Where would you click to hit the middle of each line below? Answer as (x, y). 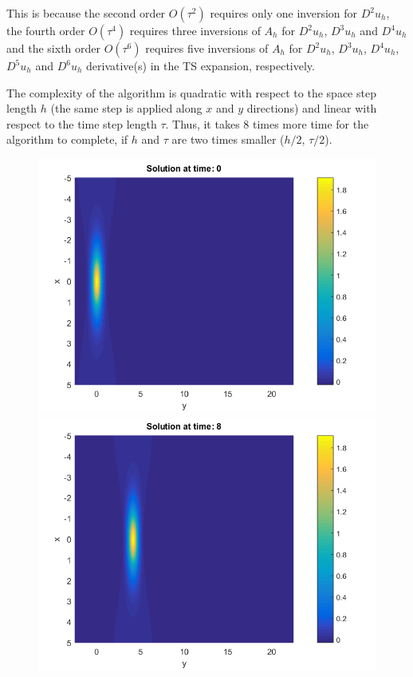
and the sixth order (54, 48)
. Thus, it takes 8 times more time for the (267, 123)
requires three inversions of (195, 30)
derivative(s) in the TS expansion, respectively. (201, 65)
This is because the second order (86, 13)
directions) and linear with (312, 108)
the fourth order (46, 30)
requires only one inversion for (284, 13)
